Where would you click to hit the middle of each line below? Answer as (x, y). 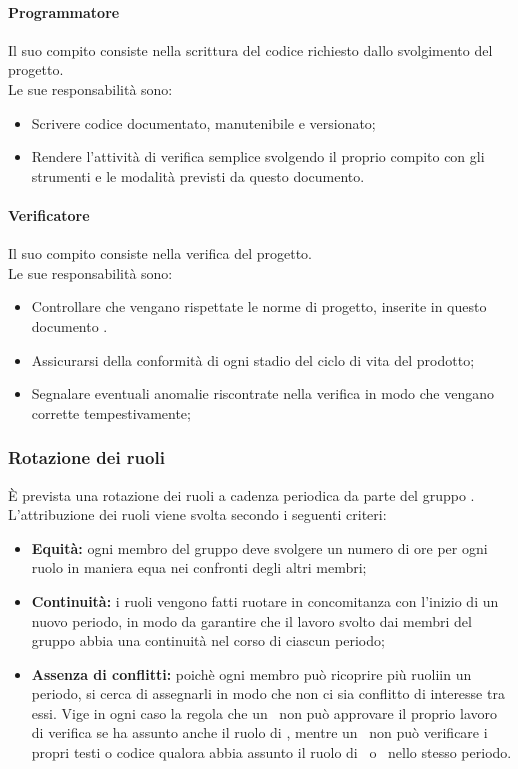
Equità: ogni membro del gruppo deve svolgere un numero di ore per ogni (259, 547)
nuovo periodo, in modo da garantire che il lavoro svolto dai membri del (251, 620)
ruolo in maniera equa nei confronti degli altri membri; (199, 567)
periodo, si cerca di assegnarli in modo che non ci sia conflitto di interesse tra (268, 693)
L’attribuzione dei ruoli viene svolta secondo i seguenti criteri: (197, 514)
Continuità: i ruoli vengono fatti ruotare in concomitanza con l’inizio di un (265, 600)
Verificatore (49, 214)
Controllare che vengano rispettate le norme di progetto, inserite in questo (259, 306)
